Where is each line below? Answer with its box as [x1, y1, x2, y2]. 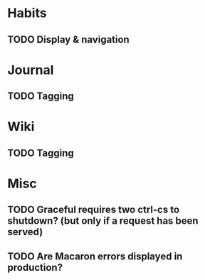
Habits [7, 5, 48, 21]
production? [7, 261, 63, 274]
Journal [7, 62, 54, 78]
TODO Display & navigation [7, 33, 130, 46]
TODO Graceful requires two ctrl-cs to [7, 204, 180, 216]
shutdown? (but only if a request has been [7, 215, 199, 227]
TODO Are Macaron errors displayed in [7, 250, 183, 262]
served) [7, 226, 43, 238]
